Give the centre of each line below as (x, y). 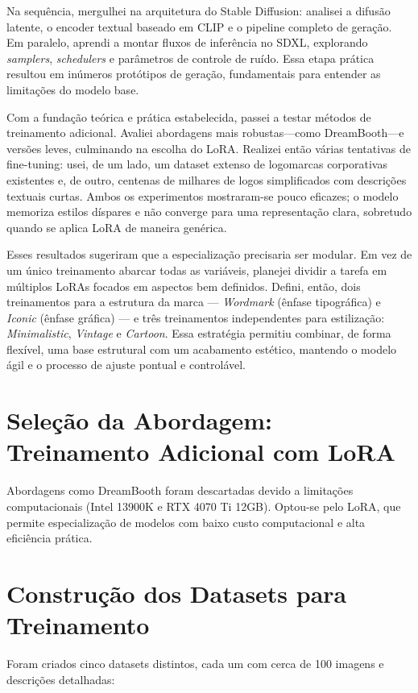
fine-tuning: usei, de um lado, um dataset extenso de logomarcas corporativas (197, 164)
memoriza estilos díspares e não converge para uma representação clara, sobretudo (209, 212)
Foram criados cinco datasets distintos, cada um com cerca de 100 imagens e (195, 664)
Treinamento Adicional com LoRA (201, 452)
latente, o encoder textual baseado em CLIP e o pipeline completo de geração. (199, 26)
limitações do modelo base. (73, 89)
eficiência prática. (50, 538)
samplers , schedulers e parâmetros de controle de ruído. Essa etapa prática (190, 58)
